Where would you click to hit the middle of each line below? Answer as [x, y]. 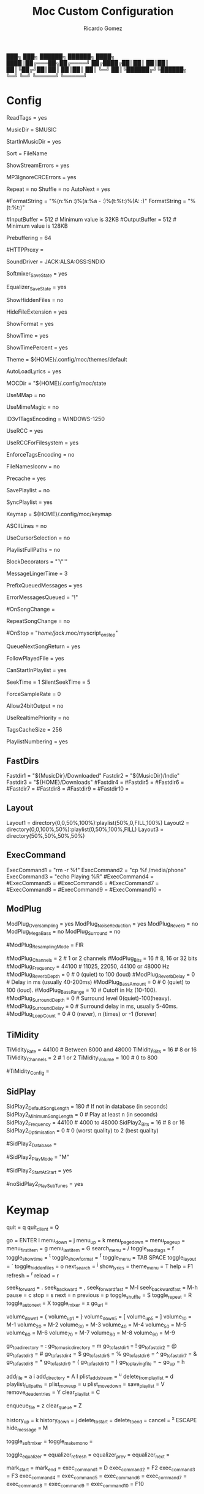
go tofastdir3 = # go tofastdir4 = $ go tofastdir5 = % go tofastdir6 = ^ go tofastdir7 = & [102, 1355]
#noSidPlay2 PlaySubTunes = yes [45, 1184]
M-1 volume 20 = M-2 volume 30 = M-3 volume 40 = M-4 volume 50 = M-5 [96, 1325]
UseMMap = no [26, 395]
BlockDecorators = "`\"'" [37, 562]
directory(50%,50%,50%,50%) [46, 835]
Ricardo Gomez [103, 28]
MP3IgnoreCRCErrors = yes [41, 177]
